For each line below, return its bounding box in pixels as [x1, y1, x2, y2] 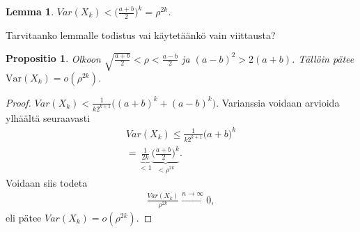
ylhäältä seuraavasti [6, 110, 91, 125]
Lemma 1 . [6, 4, 54, 18]
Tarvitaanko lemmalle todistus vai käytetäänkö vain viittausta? [6, 27, 276, 42]
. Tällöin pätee [292, 51, 354, 65]
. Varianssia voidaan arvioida [216, 95, 340, 109]
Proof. [6, 95, 31, 109]
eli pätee [6, 210, 42, 224]
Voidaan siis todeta [6, 176, 88, 190]
